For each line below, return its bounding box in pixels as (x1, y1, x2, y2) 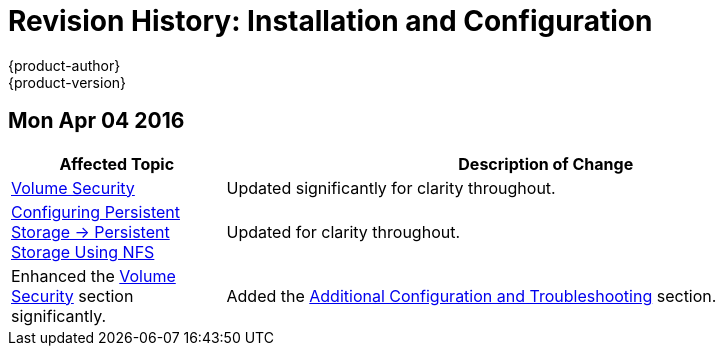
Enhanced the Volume (11, 265, 176, 286)
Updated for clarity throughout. (226, 221, 461, 242)
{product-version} (8, 73, 127, 91)
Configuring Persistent (11, 201, 180, 222)
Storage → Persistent (11, 221, 170, 242)
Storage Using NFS (11, 241, 155, 262)
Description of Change (458, 153, 634, 174)
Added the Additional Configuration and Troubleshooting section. (226, 285, 717, 306)
